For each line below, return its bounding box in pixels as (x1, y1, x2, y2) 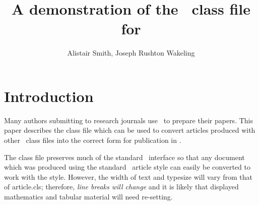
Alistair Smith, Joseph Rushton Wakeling (67, 47, 195, 58)
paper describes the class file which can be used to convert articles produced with (4, 125, 255, 135)
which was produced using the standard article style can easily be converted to (4, 162, 250, 172)
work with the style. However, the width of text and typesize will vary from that (4, 171, 253, 182)
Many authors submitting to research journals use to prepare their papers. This (4, 115, 253, 125)
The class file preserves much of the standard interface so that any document (4, 151, 245, 162)
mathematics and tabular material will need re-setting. (4, 191, 173, 201)
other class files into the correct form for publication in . (4, 135, 181, 145)
